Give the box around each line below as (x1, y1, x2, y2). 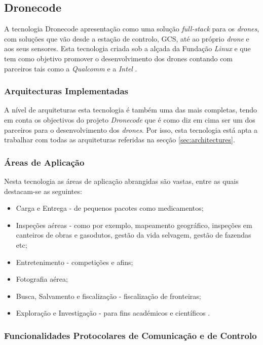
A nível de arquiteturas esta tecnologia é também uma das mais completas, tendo (4, 104, 257, 115)
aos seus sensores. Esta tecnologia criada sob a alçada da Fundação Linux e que (4, 43, 251, 54)
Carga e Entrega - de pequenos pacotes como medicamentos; (16, 203, 204, 213)
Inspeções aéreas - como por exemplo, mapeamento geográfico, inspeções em (16, 219, 252, 230)
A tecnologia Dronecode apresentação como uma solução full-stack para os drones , (4, 23, 259, 34)
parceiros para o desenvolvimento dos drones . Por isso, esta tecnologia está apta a (4, 124, 258, 135)
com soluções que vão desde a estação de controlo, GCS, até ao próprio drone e (4, 33, 249, 44)
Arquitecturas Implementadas (4, 85, 129, 97)
